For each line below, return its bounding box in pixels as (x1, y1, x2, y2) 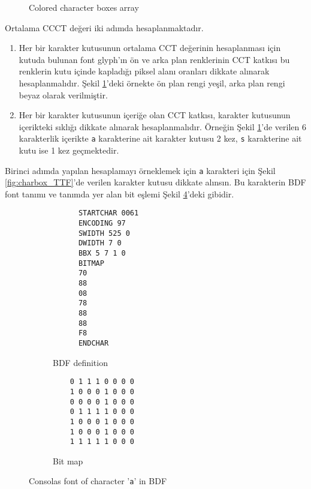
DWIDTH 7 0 (78, 239, 122, 248)
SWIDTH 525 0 (78, 229, 130, 238)
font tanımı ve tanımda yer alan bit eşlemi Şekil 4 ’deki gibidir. (5, 187, 234, 200)
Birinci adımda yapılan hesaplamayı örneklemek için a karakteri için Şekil (5, 164, 276, 176)
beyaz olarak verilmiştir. (19, 88, 108, 101)
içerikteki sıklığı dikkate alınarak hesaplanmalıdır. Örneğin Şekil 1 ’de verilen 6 (19, 120, 306, 133)
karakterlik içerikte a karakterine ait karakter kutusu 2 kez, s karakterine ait (19, 132, 302, 145)
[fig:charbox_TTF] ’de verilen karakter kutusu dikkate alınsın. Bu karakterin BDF (5, 176, 306, 188)
